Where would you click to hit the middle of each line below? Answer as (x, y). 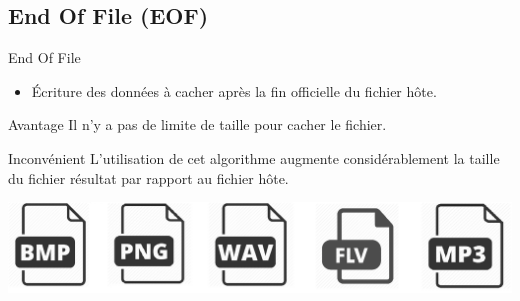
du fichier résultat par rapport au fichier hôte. (148, 177)
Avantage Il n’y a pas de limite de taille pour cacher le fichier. (197, 124)
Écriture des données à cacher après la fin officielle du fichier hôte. (234, 90)
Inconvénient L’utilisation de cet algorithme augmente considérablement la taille (254, 157)
